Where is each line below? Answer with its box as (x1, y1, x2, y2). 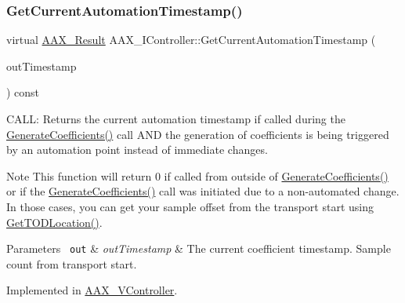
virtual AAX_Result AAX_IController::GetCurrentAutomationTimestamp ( (6, 31, 376, 48)
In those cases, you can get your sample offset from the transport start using (6, 198, 374, 214)
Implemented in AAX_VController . (6, 282, 178, 298)
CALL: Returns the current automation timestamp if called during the (6, 111, 345, 126)
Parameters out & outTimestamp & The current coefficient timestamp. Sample (6, 240, 391, 257)
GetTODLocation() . (6, 214, 103, 230)
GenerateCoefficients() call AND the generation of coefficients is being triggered (6, 126, 389, 142)
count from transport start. (6, 255, 137, 272)
